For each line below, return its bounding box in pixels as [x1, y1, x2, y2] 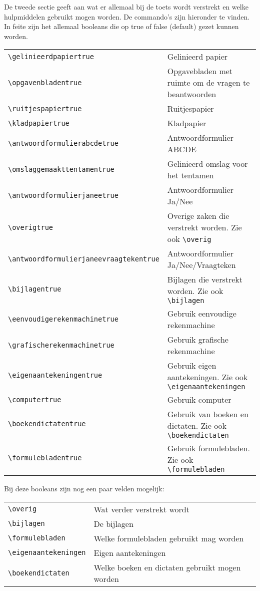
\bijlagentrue [8, 285, 61, 293]
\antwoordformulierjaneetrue [8, 191, 118, 200]
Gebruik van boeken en [167, 408, 248, 420]
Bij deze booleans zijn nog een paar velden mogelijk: [4, 483, 164, 494]
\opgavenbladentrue [8, 78, 82, 87]
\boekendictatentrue [8, 420, 86, 428]
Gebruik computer [167, 394, 231, 406]
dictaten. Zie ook [167, 420, 227, 432]
